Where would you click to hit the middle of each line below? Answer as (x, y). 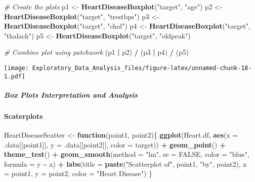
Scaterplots (23, 116)
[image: (17, 68)
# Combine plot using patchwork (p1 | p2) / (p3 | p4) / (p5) (96, 52)
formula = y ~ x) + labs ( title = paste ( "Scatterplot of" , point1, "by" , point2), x (125, 164)
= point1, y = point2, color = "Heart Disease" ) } (78, 173)
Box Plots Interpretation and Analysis (71, 94)
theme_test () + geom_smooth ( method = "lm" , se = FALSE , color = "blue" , (127, 154)
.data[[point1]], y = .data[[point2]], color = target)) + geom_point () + (115, 144)
